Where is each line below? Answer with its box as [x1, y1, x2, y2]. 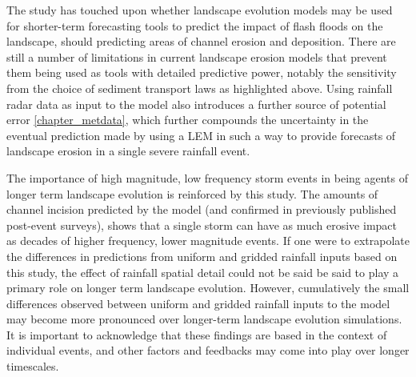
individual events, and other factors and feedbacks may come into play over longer [6, 342, 410, 359]
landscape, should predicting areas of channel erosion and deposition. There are [6, 33, 396, 50]
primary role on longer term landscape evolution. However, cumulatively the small [6, 279, 410, 296]
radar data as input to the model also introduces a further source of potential [6, 95, 386, 112]
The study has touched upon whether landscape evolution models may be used [6, 2, 393, 18]
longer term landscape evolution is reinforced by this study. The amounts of [6, 185, 378, 202]
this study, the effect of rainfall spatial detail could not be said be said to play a [6, 263, 399, 280]
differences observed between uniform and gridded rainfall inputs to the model [6, 295, 390, 311]
